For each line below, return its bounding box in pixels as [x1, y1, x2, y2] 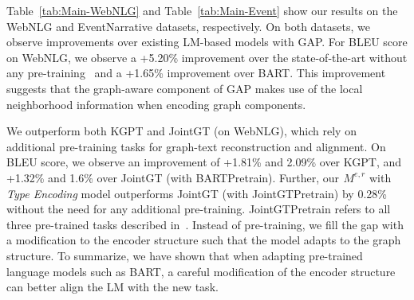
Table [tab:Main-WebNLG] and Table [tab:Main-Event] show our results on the [6, 2, 398, 18]
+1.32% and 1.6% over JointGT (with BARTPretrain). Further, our [6, 169, 340, 185]
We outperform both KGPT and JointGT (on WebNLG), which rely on [6, 123, 357, 139]
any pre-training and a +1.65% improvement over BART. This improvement [6, 64, 386, 81]
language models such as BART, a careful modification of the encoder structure [6, 263, 396, 279]
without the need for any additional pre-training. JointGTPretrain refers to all [6, 201, 391, 217]
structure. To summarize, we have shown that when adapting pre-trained [6, 247, 363, 263]
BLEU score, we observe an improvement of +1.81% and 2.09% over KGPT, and [6, 154, 402, 170]
